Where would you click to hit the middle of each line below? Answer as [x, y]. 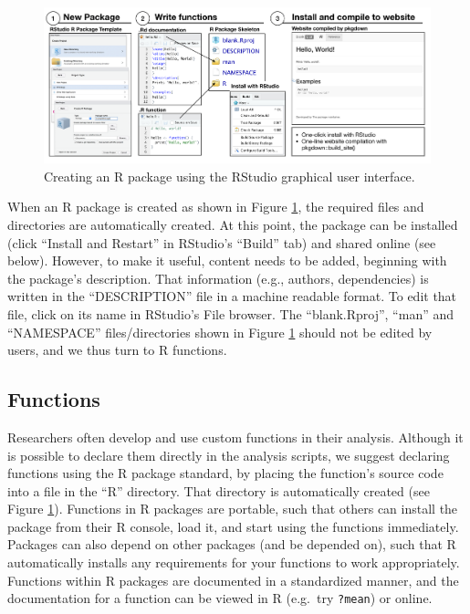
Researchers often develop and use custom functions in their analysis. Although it [235, 437]
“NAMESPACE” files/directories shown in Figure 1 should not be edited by [220, 332]
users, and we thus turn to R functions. [117, 350]
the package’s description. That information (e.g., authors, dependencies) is [218, 278]
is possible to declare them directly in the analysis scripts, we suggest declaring [229, 455]
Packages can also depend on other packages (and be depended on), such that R [232, 544]
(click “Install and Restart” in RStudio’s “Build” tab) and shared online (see [222, 242]
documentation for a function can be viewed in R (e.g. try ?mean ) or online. [220, 598]
